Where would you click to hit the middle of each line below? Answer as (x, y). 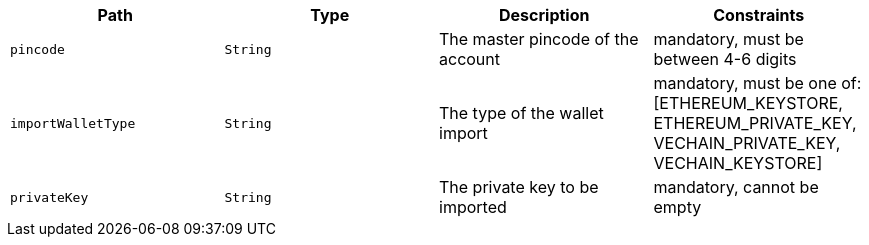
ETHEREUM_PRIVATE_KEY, (755, 123)
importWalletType (73, 123)
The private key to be (519, 187)
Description (544, 15)
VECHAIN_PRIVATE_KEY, (747, 143)
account (470, 59)
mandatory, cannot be (736, 187)
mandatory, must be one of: (757, 83)
